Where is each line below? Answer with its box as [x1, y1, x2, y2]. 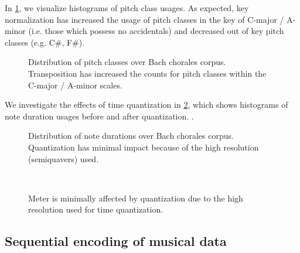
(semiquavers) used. [28, 152, 99, 165]
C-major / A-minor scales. [28, 78, 122, 91]
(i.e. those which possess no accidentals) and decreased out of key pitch [28, 25, 284, 37]
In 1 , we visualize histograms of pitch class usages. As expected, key [5, 2, 249, 13]
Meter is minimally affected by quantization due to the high [28, 192, 243, 204]
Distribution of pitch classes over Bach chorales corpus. [28, 56, 226, 68]
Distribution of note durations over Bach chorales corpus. [28, 129, 234, 142]
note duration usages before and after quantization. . [5, 110, 194, 122]
